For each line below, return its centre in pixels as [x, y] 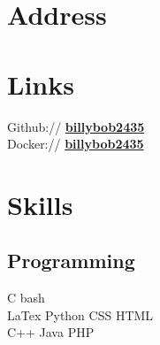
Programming [71, 261]
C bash [26, 298]
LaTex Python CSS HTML [80, 314]
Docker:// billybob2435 [76, 144]
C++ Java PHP [51, 332]
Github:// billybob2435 [76, 126]
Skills [40, 204]
